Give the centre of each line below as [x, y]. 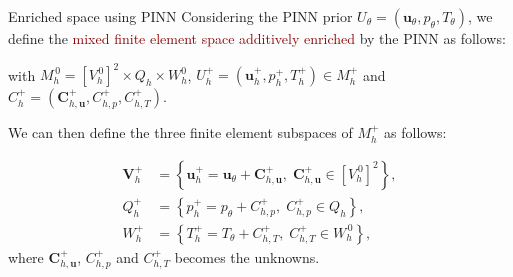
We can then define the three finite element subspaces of [180, 132]
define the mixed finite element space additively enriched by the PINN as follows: [257, 38]
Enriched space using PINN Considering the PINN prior [180, 16]
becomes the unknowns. [247, 256]
